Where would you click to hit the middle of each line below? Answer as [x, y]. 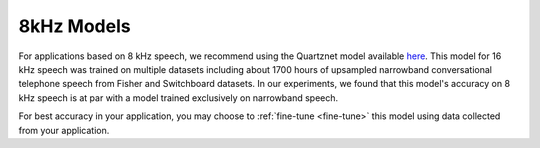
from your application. [64, 130]
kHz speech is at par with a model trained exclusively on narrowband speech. [178, 97]
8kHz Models [74, 26]
